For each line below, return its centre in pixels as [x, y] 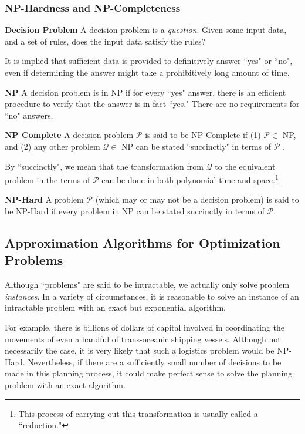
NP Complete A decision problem [69, 135]
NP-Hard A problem [44, 199]
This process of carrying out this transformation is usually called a [138, 413]
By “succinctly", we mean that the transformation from [104, 166]
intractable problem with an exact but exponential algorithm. [115, 307]
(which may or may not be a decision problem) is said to [197, 199]
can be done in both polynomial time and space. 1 [190, 179]
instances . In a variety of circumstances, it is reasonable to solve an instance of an [152, 296]
